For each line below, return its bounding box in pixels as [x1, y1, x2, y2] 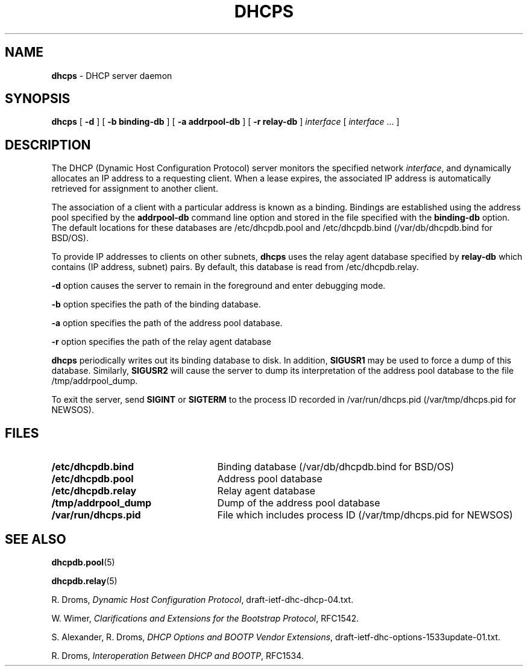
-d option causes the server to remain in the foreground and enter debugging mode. [51, 280, 386, 291]
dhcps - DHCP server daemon [51, 70, 172, 81]
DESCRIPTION [5, 137, 91, 153]
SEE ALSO [5, 531, 66, 547]
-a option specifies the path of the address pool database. [51, 318, 283, 329]
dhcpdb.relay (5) [51, 575, 118, 586]
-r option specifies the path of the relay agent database [51, 336, 272, 347]
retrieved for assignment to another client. [51, 183, 218, 194]
